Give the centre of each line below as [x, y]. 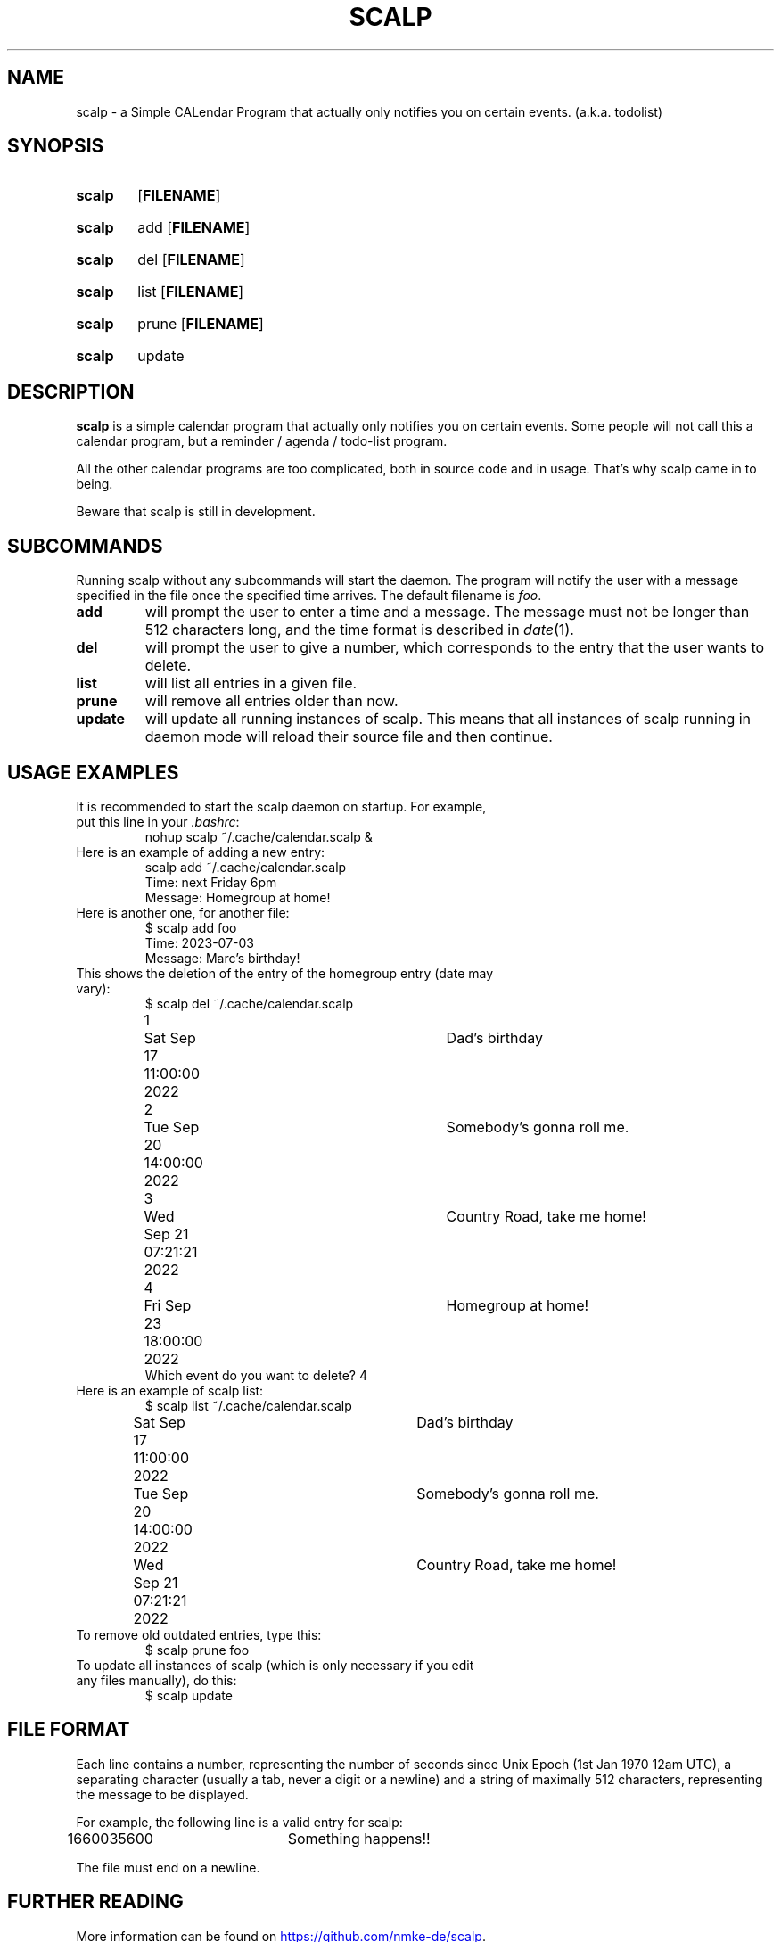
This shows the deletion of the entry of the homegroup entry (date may [285, 973]
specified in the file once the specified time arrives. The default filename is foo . [309, 596]
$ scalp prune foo [197, 1650]
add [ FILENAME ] [194, 228]
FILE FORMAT [69, 1730]
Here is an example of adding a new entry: [201, 852]
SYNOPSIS [56, 146]
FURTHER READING [95, 1902]
